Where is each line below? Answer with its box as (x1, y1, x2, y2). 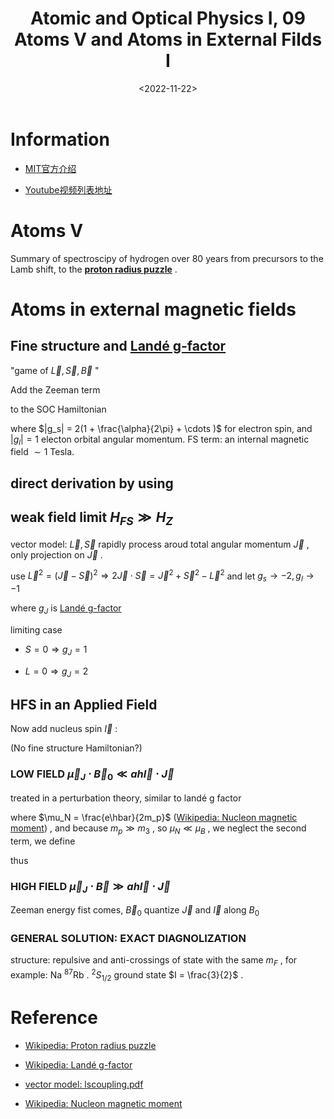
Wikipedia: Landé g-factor (24, 1058, 133, 1071)
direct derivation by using (10, 475, 174, 492)
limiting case (10, 624, 63, 636)
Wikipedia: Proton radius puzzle (24, 1039, 157, 1051)
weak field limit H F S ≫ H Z (10, 509, 173, 529)
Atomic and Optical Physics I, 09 (30, 7, 306, 30)
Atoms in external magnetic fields (10, 298, 297, 321)
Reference (10, 1006, 98, 1029)
